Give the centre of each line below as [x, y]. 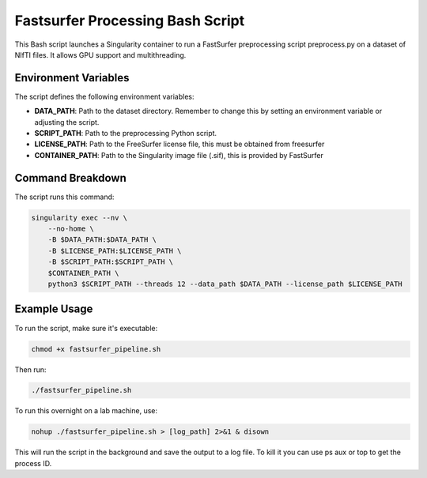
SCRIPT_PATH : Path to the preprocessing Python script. [126, 134]
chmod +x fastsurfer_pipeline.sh [96, 349]
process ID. [33, 463]
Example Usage [54, 309]
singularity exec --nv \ [79, 218]
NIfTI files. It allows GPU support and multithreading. [100, 55]
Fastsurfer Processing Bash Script [130, 21]
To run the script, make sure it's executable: [86, 328]
